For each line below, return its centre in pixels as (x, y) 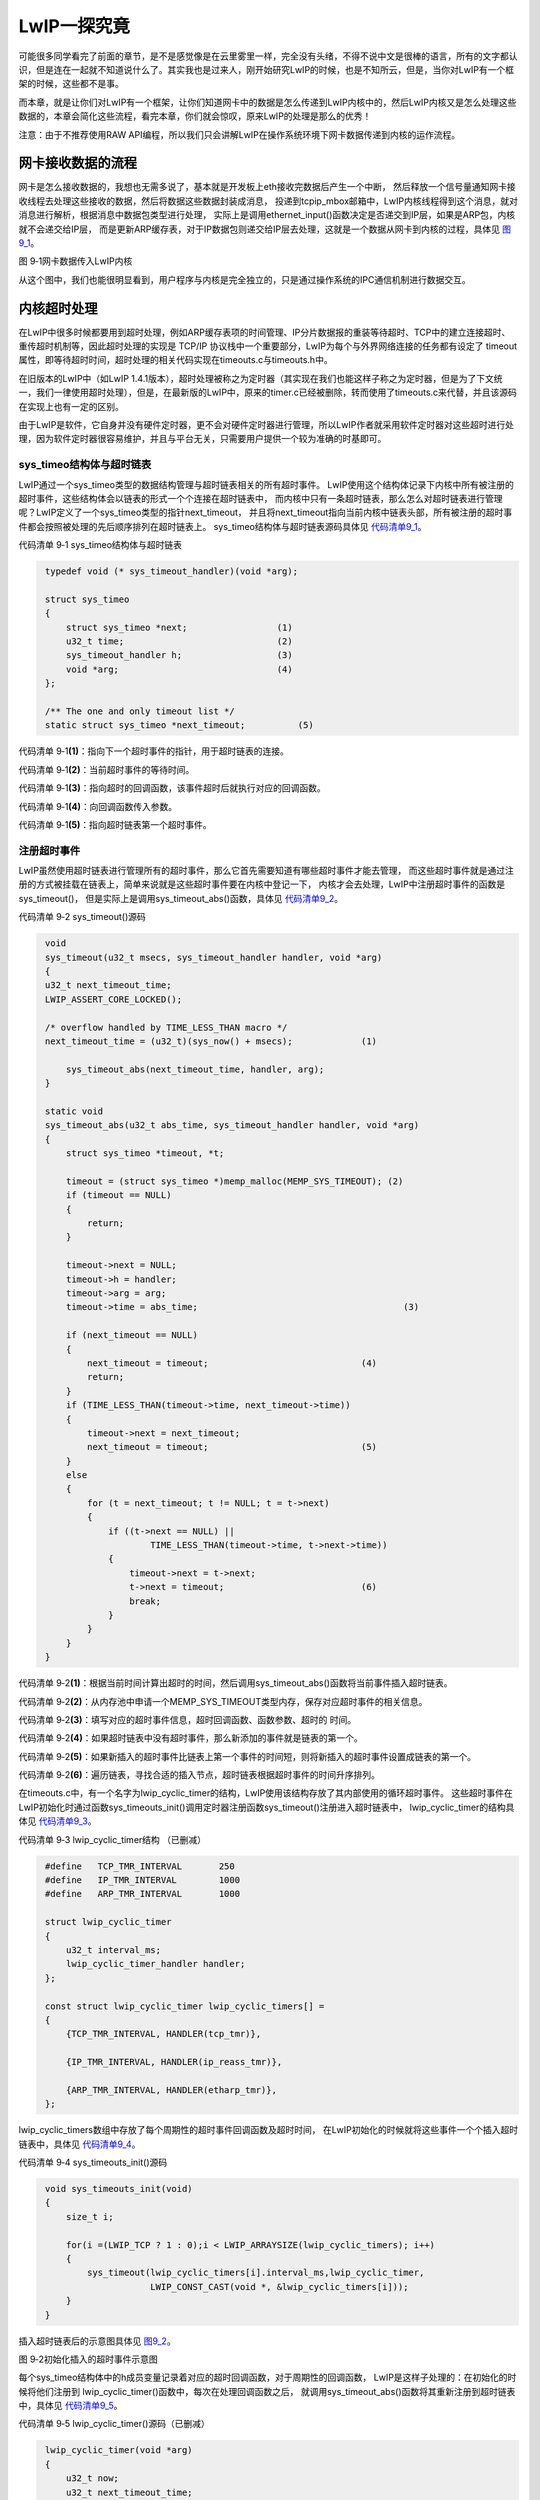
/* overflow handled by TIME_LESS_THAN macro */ (166, 1027)
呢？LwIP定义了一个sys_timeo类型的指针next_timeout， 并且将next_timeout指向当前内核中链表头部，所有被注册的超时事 (265, 512)
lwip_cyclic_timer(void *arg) (119, 2450)
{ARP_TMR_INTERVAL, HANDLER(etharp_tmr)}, (171, 2089)
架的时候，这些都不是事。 (71, 84)
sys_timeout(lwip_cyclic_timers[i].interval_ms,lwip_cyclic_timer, (255, 2273)
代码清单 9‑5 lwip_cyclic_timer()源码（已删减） (114, 2424)
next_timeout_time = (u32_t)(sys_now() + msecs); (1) (211, 1041)
